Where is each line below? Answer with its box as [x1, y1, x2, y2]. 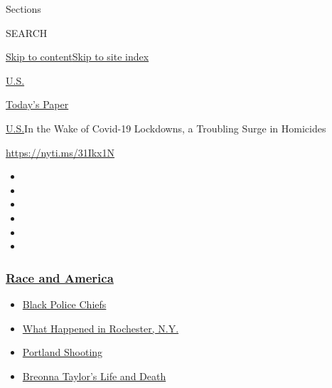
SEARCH [6, 25, 48, 40]
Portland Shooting [22, 345, 103, 360]
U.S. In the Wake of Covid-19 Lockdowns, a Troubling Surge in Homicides [6, 120, 326, 135]
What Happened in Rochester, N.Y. [22, 320, 179, 335]
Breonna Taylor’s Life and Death [22, 368, 166, 383]
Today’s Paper [6, 97, 69, 112]
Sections [6, 1, 41, 16]
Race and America [6, 268, 114, 286]
